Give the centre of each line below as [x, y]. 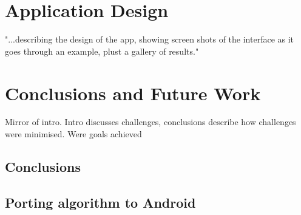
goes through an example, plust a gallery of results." [102, 51]
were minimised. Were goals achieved [73, 134]
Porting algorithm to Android [100, 202]
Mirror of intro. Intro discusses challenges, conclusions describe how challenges [150, 122]
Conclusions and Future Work [133, 93]
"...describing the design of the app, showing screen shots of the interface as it [150, 39]
